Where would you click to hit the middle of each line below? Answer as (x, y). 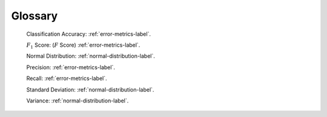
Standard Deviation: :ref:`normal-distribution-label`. (90, 89)
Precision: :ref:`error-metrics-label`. (71, 67)
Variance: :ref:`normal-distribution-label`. (78, 101)
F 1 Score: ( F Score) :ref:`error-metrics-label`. (83, 45)
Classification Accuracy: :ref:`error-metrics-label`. (89, 34)
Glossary (35, 16)
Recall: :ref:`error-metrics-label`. (67, 78)
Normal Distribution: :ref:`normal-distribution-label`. (91, 56)
